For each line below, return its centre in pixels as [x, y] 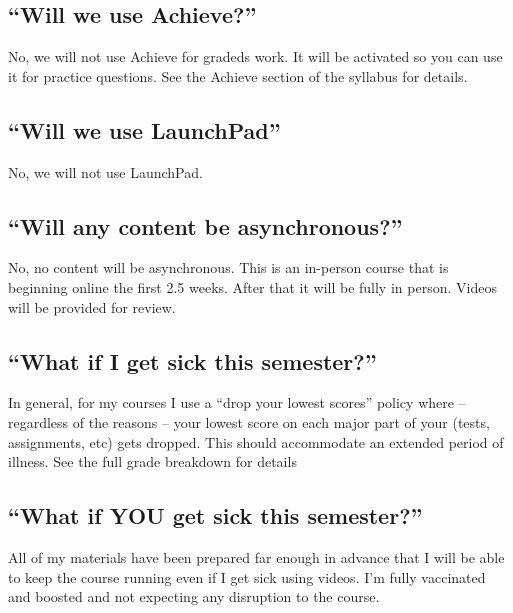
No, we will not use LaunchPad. [105, 171]
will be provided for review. [92, 306]
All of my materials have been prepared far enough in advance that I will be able [256, 556]
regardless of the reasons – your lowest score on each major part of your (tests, [249, 421]
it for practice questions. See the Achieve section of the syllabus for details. [238, 75]
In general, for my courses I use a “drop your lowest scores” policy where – [237, 402]
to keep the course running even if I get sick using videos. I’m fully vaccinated [247, 576]
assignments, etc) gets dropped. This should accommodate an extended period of [256, 441]
